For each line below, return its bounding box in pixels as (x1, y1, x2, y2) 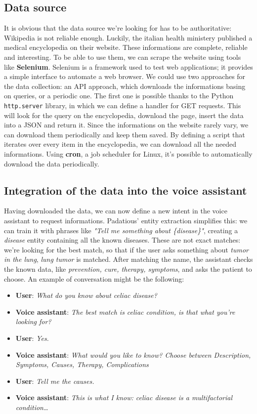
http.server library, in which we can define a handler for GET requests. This (4, 100, 241, 110)
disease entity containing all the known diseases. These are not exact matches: (4, 235, 241, 245)
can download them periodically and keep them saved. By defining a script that (4, 129, 245, 139)
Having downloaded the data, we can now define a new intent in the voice (4, 206, 227, 216)
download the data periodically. (4, 158, 99, 168)
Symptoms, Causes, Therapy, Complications (15, 359, 149, 370)
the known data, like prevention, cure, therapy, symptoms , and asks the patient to (4, 263, 252, 274)
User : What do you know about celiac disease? (15, 290, 157, 300)
